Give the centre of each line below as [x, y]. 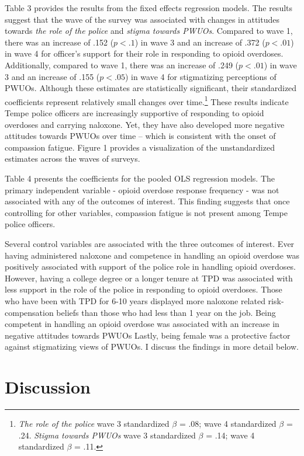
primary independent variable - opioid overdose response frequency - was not [142, 189]
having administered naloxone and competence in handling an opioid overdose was [152, 255]
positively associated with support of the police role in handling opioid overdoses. [151, 267]
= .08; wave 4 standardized [228, 423]
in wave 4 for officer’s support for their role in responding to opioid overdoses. [144, 53]
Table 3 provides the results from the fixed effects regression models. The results [149, 8]
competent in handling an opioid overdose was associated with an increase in [142, 324]
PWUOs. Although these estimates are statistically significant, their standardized [151, 88]
